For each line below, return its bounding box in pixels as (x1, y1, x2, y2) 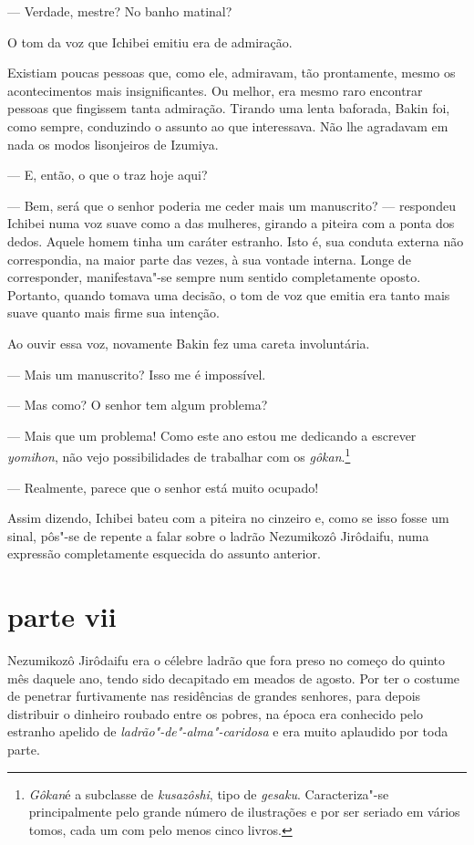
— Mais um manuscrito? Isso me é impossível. (7, 364, 266, 383)
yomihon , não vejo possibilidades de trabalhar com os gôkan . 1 (7, 444, 351, 465)
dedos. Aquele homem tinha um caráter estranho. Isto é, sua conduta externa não (7, 231, 464, 250)
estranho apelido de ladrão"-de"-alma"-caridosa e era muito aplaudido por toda (7, 722, 448, 741)
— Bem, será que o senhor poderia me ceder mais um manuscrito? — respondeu (7, 195, 456, 214)
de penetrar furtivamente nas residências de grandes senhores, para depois (7, 686, 421, 705)
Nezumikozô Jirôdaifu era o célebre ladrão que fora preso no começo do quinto (7, 651, 445, 670)
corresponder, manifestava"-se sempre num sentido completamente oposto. (7, 267, 421, 287)
